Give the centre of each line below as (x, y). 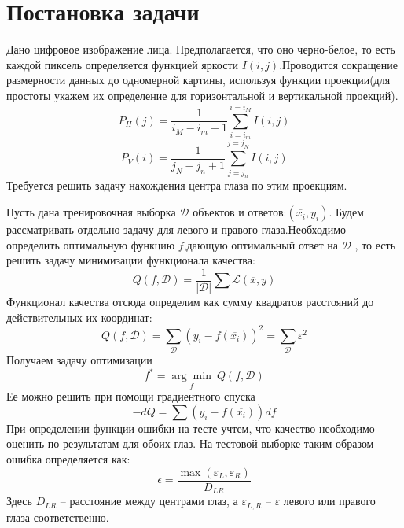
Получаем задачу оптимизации (79, 359)
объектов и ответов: (240, 212)
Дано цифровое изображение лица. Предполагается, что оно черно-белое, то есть (201, 49)
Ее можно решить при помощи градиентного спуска (131, 396)
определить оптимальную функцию (91, 244)
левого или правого (329, 501)
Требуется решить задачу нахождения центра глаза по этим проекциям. (177, 185)
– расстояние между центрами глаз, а (149, 501)
